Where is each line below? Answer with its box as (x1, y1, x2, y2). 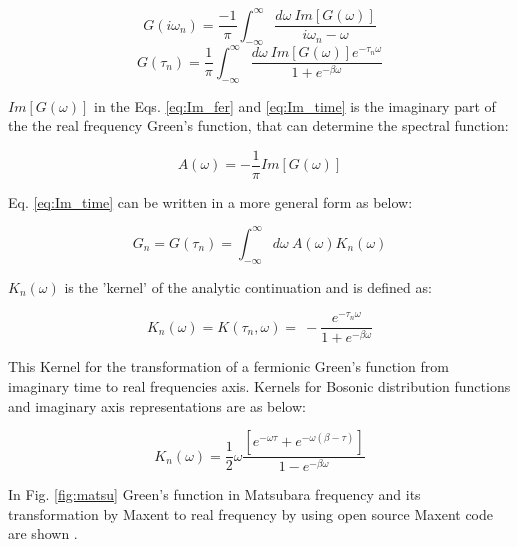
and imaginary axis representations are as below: (8, 395, 306, 416)
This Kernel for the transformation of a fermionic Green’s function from (8, 356, 449, 377)
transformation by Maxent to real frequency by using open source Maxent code (8, 503, 494, 524)
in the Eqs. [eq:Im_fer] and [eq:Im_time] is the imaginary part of (93, 95, 496, 116)
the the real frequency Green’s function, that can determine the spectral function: (8, 115, 509, 136)
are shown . (8, 523, 78, 544)
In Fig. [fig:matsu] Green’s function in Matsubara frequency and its (8, 484, 421, 505)
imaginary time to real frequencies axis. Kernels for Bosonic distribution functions (8, 375, 511, 396)
